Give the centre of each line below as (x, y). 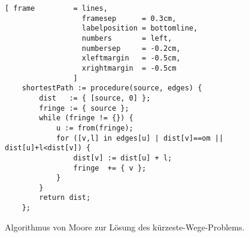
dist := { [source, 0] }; (95, 98)
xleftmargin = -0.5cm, (131, 58)
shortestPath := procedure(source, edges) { (112, 88)
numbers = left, (127, 38)
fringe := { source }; (84, 108)
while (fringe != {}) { (86, 118)
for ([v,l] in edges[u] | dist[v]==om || (140, 138)
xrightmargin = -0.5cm (129, 68)
